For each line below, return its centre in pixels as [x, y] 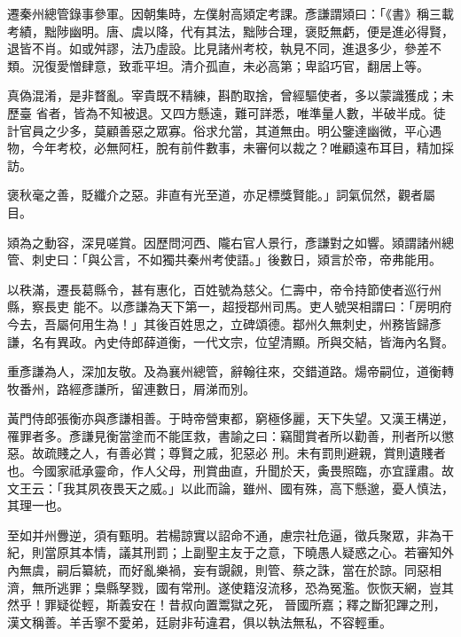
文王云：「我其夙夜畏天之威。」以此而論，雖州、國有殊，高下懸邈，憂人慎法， [230, 488]
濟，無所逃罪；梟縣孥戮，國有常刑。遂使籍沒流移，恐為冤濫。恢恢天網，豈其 [230, 587]
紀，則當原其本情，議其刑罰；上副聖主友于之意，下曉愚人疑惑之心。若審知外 [230, 552]
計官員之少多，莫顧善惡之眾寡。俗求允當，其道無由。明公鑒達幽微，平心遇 [224, 130]
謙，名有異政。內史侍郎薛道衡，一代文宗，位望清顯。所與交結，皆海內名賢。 [230, 341]
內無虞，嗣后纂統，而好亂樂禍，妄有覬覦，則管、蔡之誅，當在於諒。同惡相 [224, 570]
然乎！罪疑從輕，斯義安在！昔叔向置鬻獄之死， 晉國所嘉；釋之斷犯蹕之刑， [227, 605]
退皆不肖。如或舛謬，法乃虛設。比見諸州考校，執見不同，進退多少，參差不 [224, 48]
